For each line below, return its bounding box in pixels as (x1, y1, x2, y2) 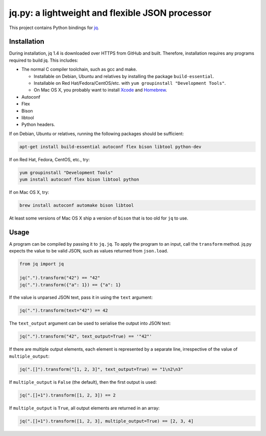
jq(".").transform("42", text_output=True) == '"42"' (19, 333, 152, 339)
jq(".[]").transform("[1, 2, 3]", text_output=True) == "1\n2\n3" (19, 366, 183, 372)
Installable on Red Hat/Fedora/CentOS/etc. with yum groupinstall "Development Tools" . (33, 80, 226, 86)
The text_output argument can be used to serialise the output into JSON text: (9, 321, 171, 327)
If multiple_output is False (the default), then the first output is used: (9, 379, 157, 385)
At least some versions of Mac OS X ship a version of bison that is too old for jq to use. (9, 215, 188, 221)
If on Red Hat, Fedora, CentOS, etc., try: (9, 156, 90, 162)
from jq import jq (19, 261, 64, 267)
